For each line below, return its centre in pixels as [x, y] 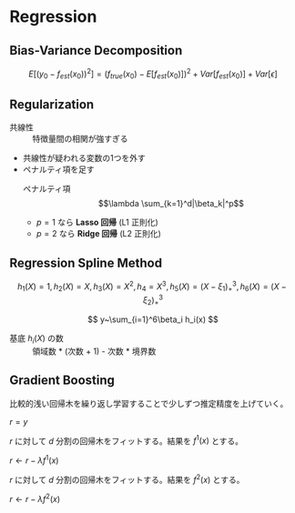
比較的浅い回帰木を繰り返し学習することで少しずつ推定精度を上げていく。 [149, 403]
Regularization [52, 104]
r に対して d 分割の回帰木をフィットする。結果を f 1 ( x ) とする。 [127, 440]
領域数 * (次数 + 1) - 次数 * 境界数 [94, 351]
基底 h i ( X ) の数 [36, 339]
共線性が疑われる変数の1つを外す [84, 158]
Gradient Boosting [62, 381]
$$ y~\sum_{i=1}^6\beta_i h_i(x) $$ [153, 319]
